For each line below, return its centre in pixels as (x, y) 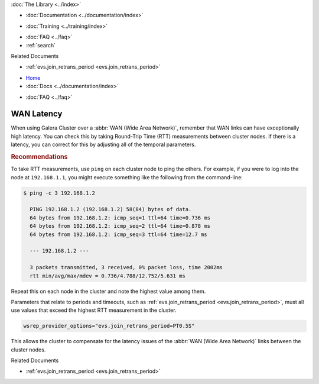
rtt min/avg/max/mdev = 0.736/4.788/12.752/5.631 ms (108, 276)
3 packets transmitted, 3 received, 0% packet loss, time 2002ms (126, 267)
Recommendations (39, 157)
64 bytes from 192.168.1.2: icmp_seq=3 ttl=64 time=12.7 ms (118, 234)
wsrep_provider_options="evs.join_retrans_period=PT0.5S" (109, 326)
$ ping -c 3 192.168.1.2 (59, 193)
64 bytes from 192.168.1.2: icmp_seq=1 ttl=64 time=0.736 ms (120, 218)
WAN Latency (37, 114)
